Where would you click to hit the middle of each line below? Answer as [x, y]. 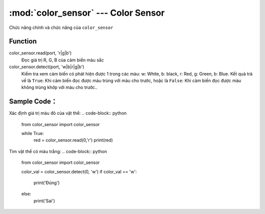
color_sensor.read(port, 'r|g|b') [40, 53]
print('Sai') [44, 201]
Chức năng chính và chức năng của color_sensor [61, 27]
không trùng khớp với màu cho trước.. [59, 87]
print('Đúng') [47, 183]
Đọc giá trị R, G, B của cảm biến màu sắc [63, 60]
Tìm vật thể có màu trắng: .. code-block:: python [58, 151]
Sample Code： [33, 101]
